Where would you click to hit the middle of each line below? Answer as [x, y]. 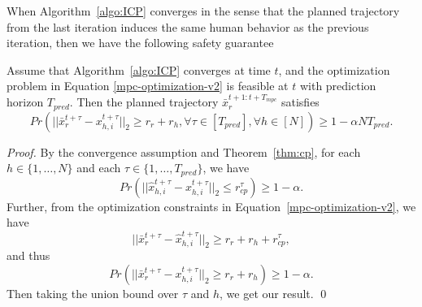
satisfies [300, 102]
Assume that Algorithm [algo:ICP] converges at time [139, 69]
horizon [25, 102]
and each [99, 168]
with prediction [338, 86]
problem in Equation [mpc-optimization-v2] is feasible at [148, 86]
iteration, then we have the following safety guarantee [140, 43]
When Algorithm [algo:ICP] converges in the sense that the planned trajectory [203, 11]
